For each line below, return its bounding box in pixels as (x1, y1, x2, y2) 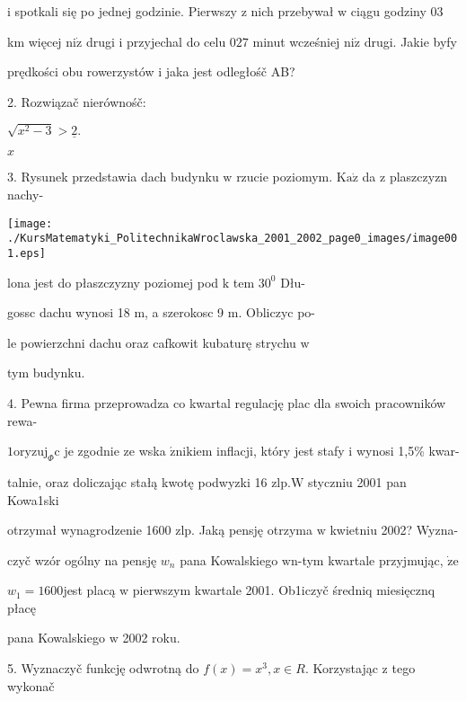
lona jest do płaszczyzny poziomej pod (7, 272, 219, 291)
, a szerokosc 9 (145, 303, 224, 322)
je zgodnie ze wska (64, 441, 166, 460)
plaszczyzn (389, 167, 448, 186)
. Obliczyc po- (238, 303, 315, 322)
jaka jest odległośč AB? (165, 62, 295, 81)
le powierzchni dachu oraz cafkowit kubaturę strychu (7, 333, 296, 351)
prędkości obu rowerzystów (7, 62, 154, 81)
